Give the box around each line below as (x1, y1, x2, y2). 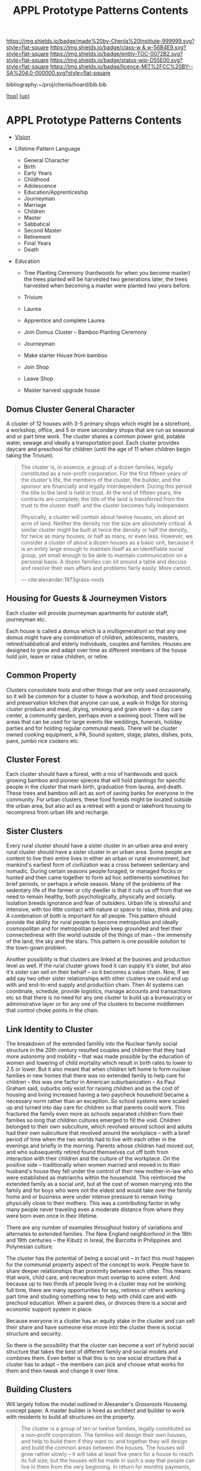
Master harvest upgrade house (23, 387, 100, 394)
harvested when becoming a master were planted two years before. (23, 282, 191, 289)
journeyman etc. (6, 616, 47, 623)
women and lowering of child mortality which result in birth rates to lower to (6, 1059, 193, 1066)
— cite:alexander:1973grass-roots (20, 576, 105, 583)
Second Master (23, 227, 62, 234)
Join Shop (23, 364, 49, 371)
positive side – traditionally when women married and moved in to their (6, 1161, 181, 1168)
